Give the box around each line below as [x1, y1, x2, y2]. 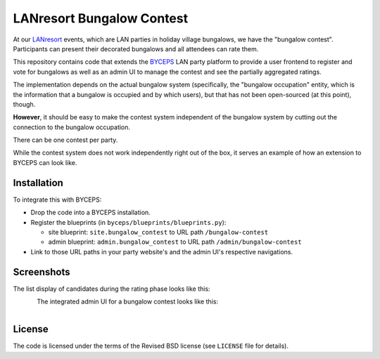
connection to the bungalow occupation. [13, 123, 130, 131]
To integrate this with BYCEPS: [13, 195, 102, 204]
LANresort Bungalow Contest [13, 11, 189, 26]
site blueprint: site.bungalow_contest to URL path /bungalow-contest [48, 228, 269, 236]
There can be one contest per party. [13, 136, 118, 144]
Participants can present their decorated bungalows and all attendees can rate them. [13, 44, 259, 53]
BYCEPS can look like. [13, 158, 77, 167]
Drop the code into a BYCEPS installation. [30, 208, 151, 217]
